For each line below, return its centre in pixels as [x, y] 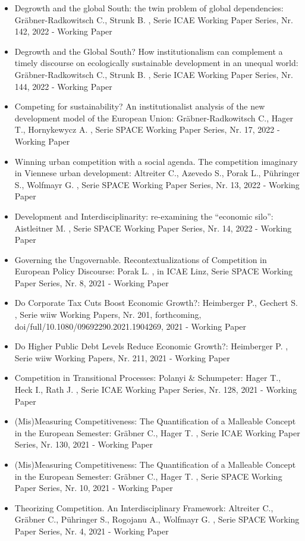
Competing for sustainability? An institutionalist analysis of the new [140, 106]
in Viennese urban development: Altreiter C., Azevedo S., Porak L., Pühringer [157, 173]
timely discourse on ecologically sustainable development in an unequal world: [156, 63]
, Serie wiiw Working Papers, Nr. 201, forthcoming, [108, 315]
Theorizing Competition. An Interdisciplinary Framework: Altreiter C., [144, 507]
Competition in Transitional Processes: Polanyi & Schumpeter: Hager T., [148, 378]
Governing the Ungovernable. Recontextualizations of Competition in [141, 259]
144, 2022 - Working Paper [63, 86]
